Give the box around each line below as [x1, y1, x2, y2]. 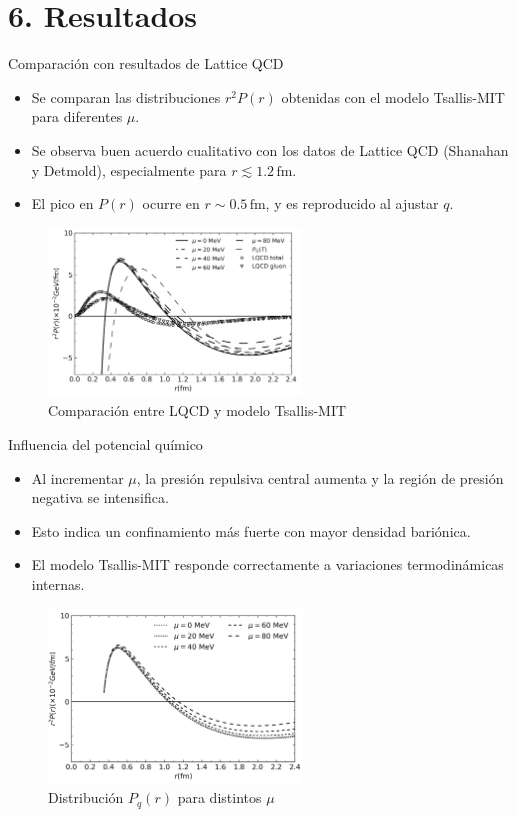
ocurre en [142, 193, 200, 214]
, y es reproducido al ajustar [265, 193, 439, 214]
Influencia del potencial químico [8, 434, 203, 455]
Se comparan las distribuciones [31, 86, 221, 107]
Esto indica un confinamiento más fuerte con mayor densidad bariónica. [31, 520, 471, 541]
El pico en [31, 193, 94, 214]
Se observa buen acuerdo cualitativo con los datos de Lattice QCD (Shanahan [31, 139, 509, 160]
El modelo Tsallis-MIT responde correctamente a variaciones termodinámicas [31, 554, 504, 575]
